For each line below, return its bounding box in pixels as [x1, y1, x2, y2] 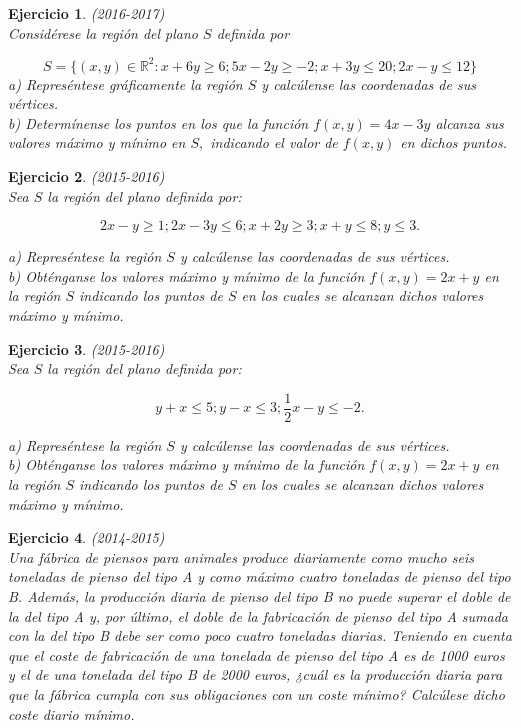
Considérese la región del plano [8, 22, 199, 43]
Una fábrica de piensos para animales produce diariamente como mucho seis [8, 546, 474, 567]
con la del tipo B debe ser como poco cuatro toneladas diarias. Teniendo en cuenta [8, 625, 512, 646]
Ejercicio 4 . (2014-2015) [8, 527, 165, 548]
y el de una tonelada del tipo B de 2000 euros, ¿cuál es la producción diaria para [8, 664, 503, 685]
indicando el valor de [210, 132, 338, 153]
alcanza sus [435, 112, 504, 133]
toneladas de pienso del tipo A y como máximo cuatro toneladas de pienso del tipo [8, 566, 511, 587]
